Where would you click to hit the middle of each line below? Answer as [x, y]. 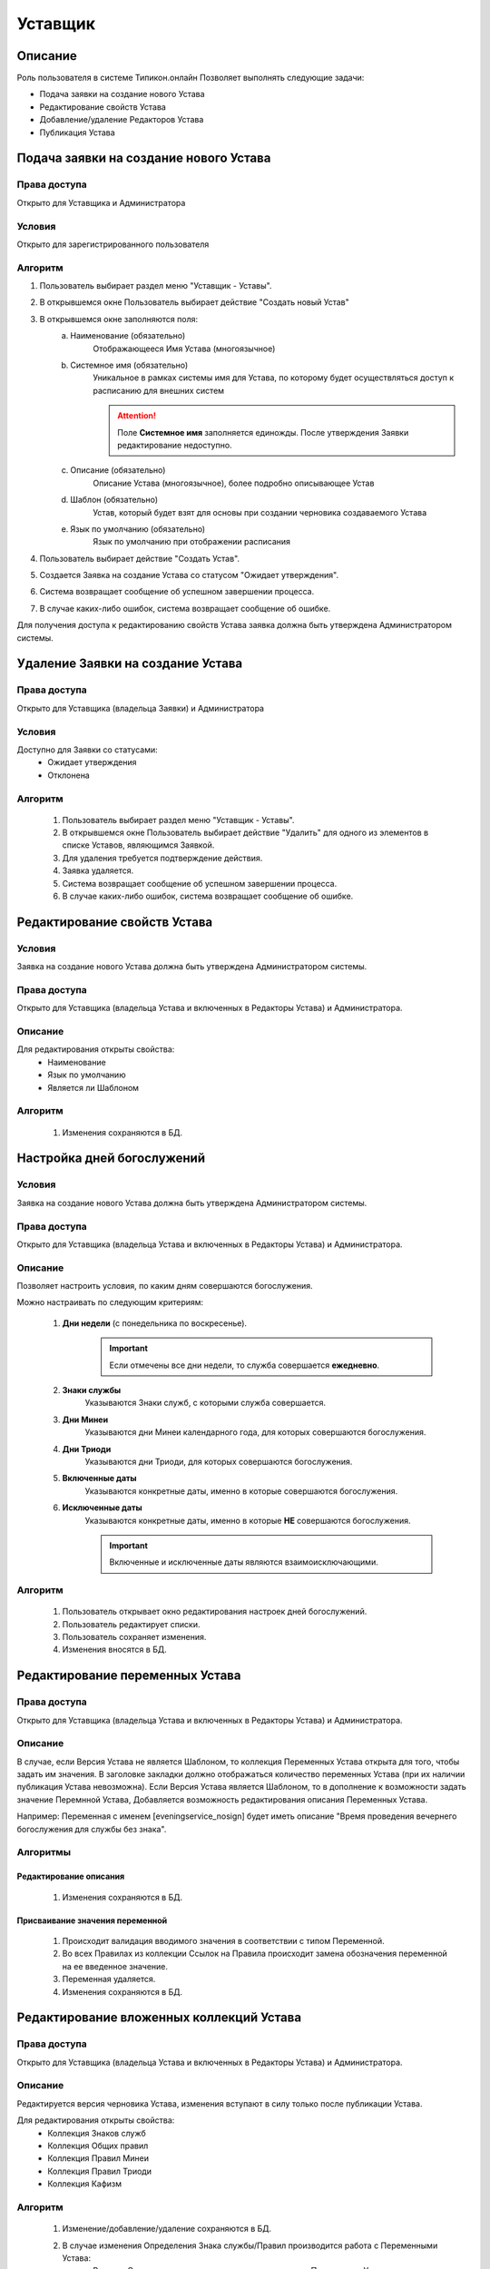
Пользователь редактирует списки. [131, 1624]
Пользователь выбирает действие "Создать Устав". [140, 558]
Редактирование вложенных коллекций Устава [159, 2018]
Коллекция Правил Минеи [98, 2158]
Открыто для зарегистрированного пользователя [113, 244]
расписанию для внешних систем [159, 390]
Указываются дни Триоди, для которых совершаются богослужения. [219, 1461]
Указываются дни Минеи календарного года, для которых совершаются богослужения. [255, 1432]
